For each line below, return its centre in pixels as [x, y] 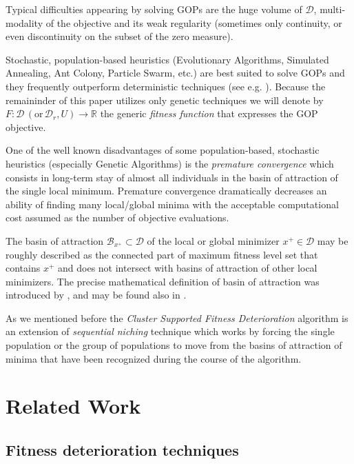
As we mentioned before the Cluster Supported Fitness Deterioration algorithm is [177, 317]
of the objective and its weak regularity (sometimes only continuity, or [194, 22]
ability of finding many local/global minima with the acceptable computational [172, 204]
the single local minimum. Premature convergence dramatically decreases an [166, 191]
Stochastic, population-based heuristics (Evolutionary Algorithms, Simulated [167, 59]
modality [24, 22]
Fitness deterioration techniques [122, 450]
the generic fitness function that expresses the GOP [209, 113]
